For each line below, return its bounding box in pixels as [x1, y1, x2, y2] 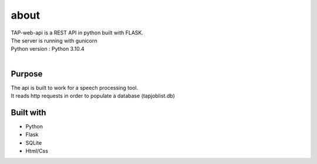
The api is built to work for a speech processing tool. [11, 84, 139, 91]
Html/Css [25, 148, 48, 155]
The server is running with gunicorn [11, 37, 97, 44]
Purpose [11, 69, 43, 79]
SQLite [25, 139, 42, 146]
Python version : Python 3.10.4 [11, 46, 85, 53]
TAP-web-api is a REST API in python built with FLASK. [11, 29, 144, 36]
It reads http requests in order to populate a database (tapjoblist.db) [11, 92, 176, 99]
